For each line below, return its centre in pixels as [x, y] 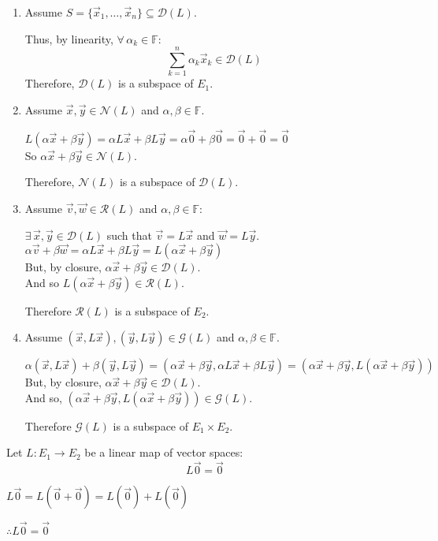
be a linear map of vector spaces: [164, 452]
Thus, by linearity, [69, 38]
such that [129, 235]
